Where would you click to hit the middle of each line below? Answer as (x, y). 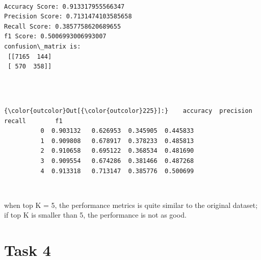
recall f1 (33, 121)
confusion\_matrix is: (43, 46)
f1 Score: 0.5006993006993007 (55, 37)
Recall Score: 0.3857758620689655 (63, 26)
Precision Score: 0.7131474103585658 (68, 17)
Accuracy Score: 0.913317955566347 (64, 6)
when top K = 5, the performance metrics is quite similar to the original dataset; (131, 205)
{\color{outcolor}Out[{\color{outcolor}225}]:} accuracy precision (128, 111)
